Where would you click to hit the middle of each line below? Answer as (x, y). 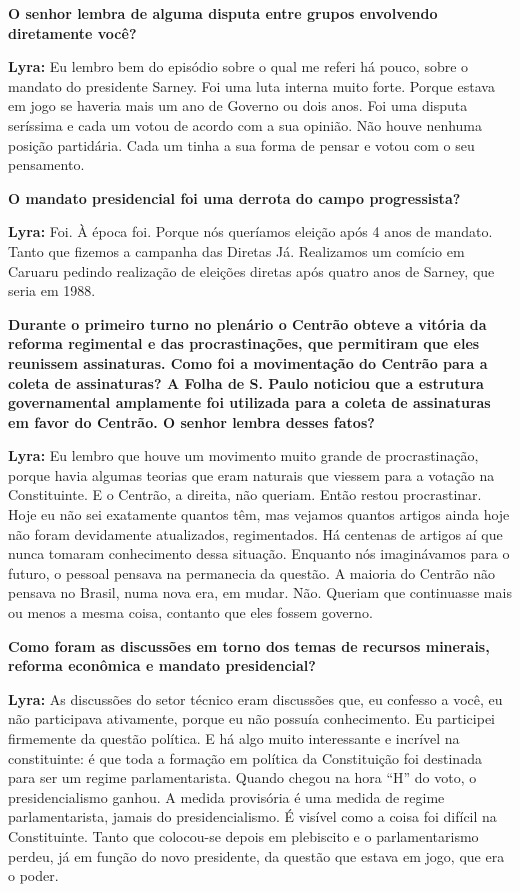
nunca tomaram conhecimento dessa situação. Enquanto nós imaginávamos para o (259, 553)
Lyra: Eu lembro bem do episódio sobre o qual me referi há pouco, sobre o (238, 66)
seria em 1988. (52, 290)
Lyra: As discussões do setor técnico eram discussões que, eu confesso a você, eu (255, 698)
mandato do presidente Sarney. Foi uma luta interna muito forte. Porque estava (251, 85)
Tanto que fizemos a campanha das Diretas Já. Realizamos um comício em (236, 250)
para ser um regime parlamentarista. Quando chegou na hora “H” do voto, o (242, 777)
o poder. (33, 875)
